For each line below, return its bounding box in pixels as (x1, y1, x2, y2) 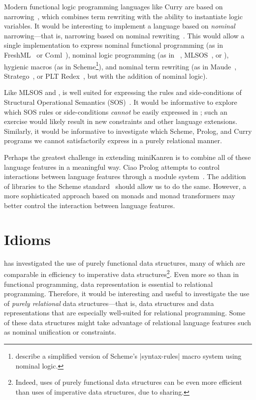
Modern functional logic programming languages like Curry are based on (4, 1, 223, 11)
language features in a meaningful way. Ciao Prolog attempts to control (4, 161, 220, 172)
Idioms (4, 229, 51, 249)
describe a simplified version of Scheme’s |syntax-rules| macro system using (15, 351, 242, 361)
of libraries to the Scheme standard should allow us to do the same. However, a (4, 181, 247, 191)
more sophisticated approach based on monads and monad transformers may (4, 190, 235, 201)
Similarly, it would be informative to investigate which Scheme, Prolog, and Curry (4, 125, 252, 136)
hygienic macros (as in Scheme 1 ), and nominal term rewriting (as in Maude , (4, 60, 237, 71)
